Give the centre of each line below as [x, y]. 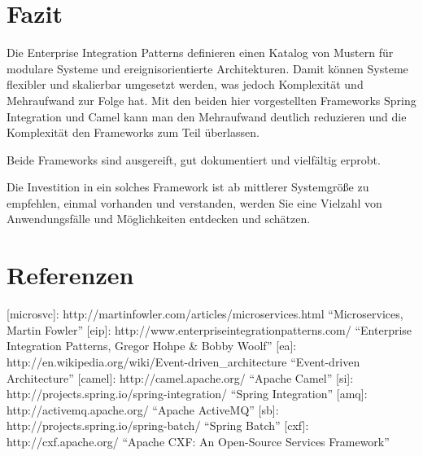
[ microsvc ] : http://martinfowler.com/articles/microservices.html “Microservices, [205, 314]
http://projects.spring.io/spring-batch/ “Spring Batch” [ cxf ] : [158, 425]
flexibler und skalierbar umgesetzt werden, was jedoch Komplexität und [185, 84]
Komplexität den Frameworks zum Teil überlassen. [133, 132]
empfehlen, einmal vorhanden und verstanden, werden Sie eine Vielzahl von [194, 202]
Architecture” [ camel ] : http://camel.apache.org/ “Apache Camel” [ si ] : [180, 377]
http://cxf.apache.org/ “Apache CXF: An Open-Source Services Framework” [198, 441]
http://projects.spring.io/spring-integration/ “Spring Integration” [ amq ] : [187, 394]
